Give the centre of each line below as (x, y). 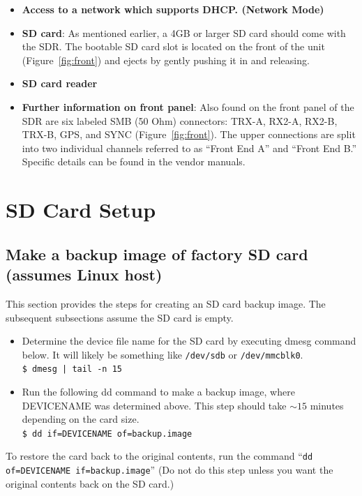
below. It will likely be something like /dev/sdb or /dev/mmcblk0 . (163, 354)
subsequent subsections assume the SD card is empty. (120, 317)
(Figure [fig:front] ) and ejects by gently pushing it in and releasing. (166, 60)
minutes (327, 405)
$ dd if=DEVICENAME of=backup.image (107, 434)
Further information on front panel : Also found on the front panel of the (188, 106)
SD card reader (60, 83)
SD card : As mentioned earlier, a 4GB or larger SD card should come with (184, 32)
